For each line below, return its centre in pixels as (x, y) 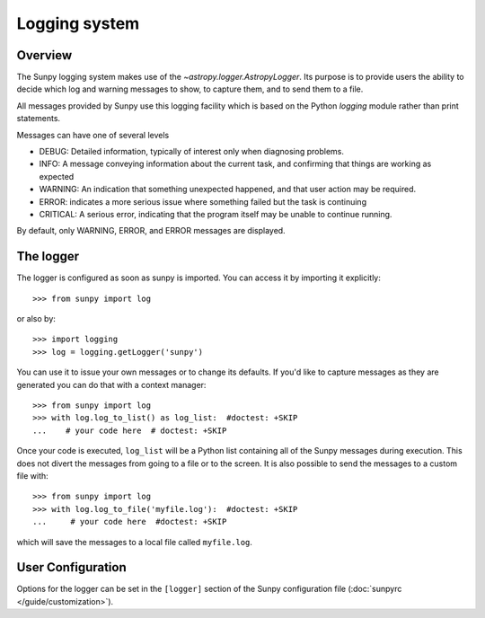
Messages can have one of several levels (93, 135)
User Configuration (72, 567)
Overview (44, 55)
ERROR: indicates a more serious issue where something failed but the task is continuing (203, 201)
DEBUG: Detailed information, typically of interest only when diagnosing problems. (192, 152)
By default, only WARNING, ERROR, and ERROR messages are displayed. (151, 231)
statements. (39, 119)
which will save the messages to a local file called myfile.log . (135, 542)
